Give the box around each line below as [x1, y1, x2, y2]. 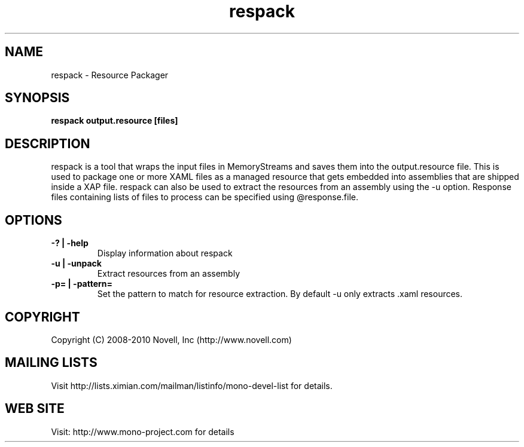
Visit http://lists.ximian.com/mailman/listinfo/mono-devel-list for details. [51, 380, 333, 391]
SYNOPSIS [5, 90, 70, 106]
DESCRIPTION [5, 136, 90, 151]
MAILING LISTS [5, 355, 98, 371]
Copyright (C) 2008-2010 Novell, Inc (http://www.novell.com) [51, 334, 292, 345]
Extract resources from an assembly [97, 268, 240, 279]
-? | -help [51, 238, 89, 249]
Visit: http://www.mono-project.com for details [51, 426, 234, 437]
